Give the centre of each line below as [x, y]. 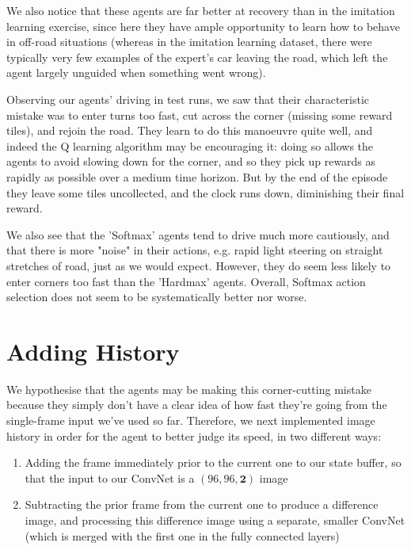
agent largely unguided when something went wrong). [136, 73]
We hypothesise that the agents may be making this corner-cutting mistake [189, 389]
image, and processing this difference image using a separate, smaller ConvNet [215, 519]
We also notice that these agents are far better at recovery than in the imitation [201, 10]
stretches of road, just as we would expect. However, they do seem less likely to [199, 265]
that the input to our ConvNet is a [110, 477]
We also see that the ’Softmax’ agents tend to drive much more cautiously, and [198, 234]
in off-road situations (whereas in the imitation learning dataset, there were [189, 42]
